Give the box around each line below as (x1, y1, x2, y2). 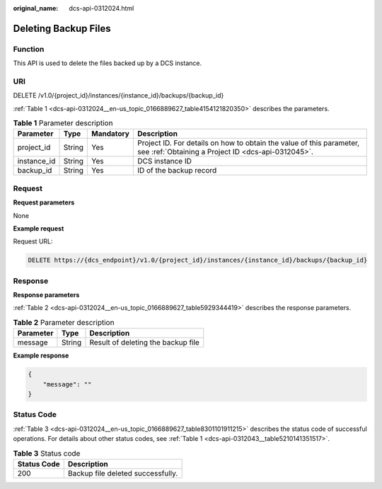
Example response (13, 351, 69, 360)
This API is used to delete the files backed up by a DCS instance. (13, 59, 202, 67)
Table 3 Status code (13, 448, 81, 458)
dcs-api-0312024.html (69, 4, 134, 12)
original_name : (13, 4, 59, 12)
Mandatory (91, 129, 130, 139)
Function (13, 44, 45, 54)
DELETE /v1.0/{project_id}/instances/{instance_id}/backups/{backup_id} (13, 91, 224, 100)
